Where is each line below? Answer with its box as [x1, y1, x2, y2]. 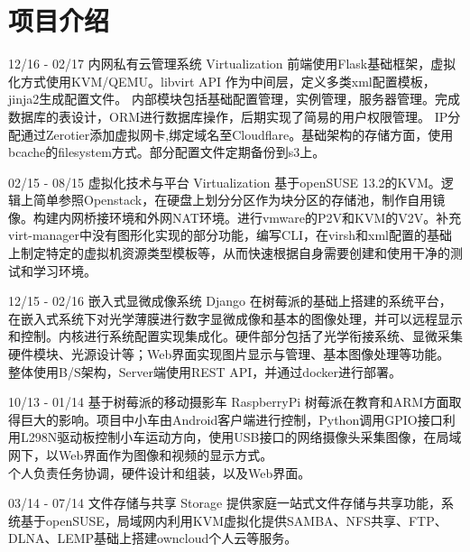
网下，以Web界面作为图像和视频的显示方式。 [8, 446, 273, 464]
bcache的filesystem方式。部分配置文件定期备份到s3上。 [8, 143, 326, 161]
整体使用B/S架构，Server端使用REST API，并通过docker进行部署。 [8, 362, 402, 381]
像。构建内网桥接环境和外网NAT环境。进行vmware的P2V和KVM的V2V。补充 [8, 207, 462, 226]
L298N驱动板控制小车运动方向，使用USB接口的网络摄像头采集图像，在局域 [20, 428, 462, 446]
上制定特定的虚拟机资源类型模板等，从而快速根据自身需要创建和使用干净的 [8, 244, 450, 262]
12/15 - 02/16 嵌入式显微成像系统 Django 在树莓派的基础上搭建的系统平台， [8, 291, 452, 310]
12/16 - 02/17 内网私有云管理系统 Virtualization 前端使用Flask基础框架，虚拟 [8, 54, 456, 73]
